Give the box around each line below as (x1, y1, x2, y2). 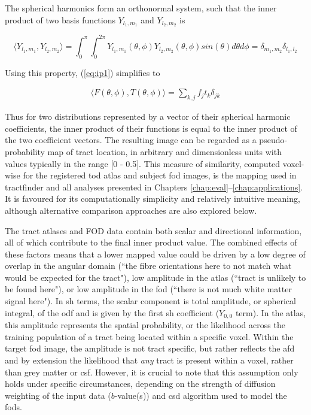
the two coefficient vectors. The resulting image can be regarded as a (5, 134, 257, 146)
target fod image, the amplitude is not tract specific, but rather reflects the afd (5, 342, 295, 355)
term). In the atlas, (235, 306, 306, 319)
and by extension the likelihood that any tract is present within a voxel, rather (5, 353, 294, 366)
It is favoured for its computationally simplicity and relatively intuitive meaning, (5, 192, 300, 205)
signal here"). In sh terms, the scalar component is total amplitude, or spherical (5, 295, 296, 307)
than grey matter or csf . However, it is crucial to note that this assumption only (5, 365, 298, 378)
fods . (5, 401, 22, 413)
